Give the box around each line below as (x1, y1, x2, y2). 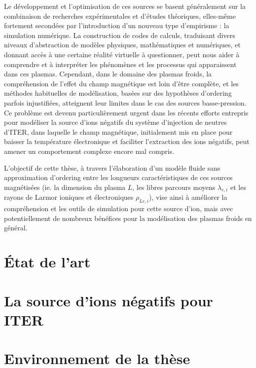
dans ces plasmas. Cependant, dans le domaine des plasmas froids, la (4, 69, 212, 79)
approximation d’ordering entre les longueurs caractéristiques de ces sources (4, 172, 233, 183)
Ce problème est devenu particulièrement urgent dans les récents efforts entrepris (4, 107, 249, 117)
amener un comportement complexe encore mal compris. (4, 146, 175, 156)
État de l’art (4, 252, 91, 272)
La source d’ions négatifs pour (4, 290, 213, 310)
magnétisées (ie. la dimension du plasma (4, 182, 126, 192)
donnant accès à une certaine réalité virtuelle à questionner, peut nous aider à (4, 49, 240, 59)
